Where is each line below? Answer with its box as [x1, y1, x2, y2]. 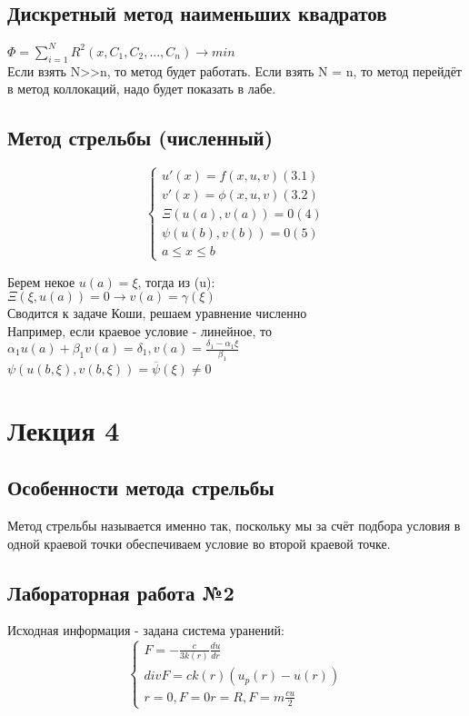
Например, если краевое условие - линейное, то [7, 321, 273, 340]
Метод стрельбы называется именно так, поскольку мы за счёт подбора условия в [7, 516, 461, 535]
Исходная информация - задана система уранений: [7, 621, 284, 640]
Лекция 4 [7, 411, 120, 448]
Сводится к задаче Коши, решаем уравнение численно [7, 303, 307, 323]
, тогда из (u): [137, 272, 215, 291]
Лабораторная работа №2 [7, 578, 234, 606]
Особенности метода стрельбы [7, 473, 274, 502]
